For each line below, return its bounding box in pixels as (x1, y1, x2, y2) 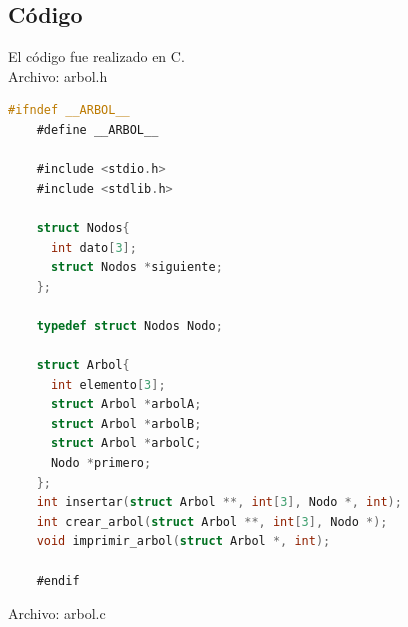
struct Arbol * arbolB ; (50, 416, 202, 431)
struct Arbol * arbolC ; (50, 436, 202, 451)
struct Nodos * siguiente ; (50, 260, 223, 275)
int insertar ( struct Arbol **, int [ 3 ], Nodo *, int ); (36, 495, 402, 510)
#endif (36, 573, 80, 588)
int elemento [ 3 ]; (50, 377, 166, 392)
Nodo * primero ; (50, 456, 152, 471)
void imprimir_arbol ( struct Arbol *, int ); (36, 534, 331, 549)
